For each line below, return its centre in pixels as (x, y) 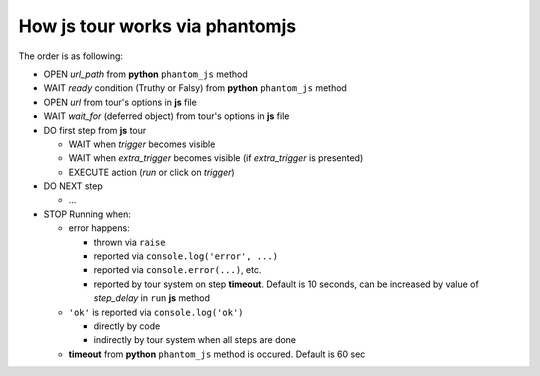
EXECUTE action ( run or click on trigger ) (151, 172)
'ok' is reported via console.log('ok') (156, 312)
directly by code (127, 326)
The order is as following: (71, 56)
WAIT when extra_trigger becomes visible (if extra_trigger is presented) (216, 158)
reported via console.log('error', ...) (186, 256)
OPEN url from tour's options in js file (120, 102)
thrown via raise (129, 242)
